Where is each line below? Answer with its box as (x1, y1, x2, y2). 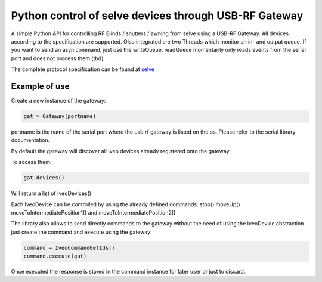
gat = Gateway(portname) (23, 113, 97, 119)
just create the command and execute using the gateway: (11, 228, 152, 235)
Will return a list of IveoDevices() (11, 190, 92, 197)
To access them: (11, 159, 52, 166)
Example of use (11, 81, 70, 91)
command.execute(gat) (23, 253, 87, 259)
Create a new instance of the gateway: (11, 97, 106, 104)
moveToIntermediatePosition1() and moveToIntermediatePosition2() (11, 209, 176, 216)
